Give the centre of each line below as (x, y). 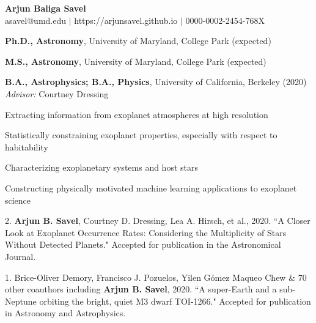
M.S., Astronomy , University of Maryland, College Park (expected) (136, 61)
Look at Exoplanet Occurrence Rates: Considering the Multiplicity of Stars (146, 232)
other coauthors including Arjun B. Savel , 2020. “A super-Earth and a (141, 289)
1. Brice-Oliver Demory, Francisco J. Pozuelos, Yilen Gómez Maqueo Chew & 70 (156, 277)
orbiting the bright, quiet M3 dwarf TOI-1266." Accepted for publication (175, 301)
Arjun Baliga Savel (46, 8)
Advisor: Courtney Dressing (57, 93)
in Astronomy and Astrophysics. (65, 313)
